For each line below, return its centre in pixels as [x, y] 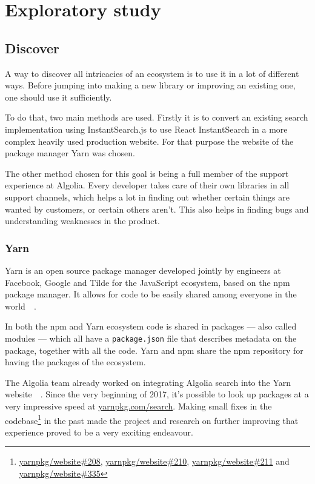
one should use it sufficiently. [58, 97]
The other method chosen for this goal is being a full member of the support [147, 173]
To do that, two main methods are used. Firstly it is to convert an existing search [157, 117]
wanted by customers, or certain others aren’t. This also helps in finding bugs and [157, 209]
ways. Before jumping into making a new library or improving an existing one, [150, 85]
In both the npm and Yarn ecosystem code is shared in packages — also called [151, 326]
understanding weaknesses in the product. [82, 221]
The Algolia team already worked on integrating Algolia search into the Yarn [148, 382]
